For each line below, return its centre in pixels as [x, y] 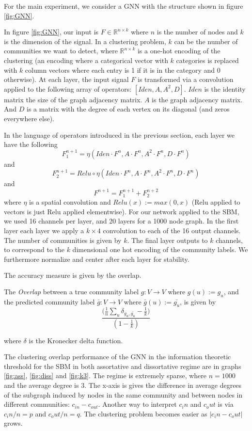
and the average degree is [41, 385]
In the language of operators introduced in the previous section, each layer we [119, 135]
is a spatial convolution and [70, 202]
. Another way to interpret [137, 404]
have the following [31, 144]
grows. [13, 423]
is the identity [225, 88]
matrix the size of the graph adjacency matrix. [73, 99]
